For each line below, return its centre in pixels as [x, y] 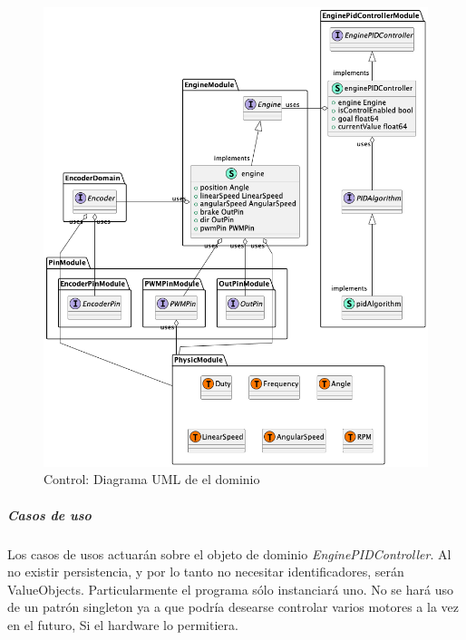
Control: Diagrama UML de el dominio [152, 479]
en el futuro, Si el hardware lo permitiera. [123, 624]
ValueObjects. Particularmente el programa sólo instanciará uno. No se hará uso [230, 589]
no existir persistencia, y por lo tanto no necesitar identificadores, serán [206, 572]
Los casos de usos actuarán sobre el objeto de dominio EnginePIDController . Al [229, 553]
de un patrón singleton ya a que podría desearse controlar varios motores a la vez [233, 607]
